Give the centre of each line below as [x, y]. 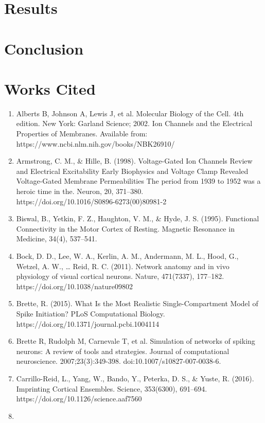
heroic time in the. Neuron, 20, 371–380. [80, 191]
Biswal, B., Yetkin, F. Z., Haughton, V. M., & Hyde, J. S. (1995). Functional [138, 218]
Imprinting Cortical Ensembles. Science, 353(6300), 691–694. [112, 388]
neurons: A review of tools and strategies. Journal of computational [123, 351]
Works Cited [50, 88]
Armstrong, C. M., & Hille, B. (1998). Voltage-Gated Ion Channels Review [134, 161]
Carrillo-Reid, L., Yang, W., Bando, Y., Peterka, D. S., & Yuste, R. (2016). [135, 378]
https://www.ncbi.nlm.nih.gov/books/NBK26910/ [95, 143]
